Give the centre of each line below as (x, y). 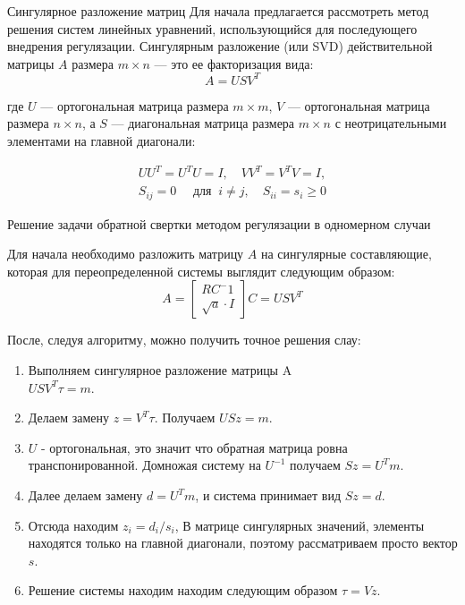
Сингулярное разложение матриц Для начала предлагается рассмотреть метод (218, 11)
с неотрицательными (391, 123)
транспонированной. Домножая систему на (144, 465)
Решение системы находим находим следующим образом (183, 590)
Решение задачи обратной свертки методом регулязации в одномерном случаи (219, 223)
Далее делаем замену (85, 495)
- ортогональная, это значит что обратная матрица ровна (194, 447)
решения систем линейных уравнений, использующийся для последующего (212, 28)
